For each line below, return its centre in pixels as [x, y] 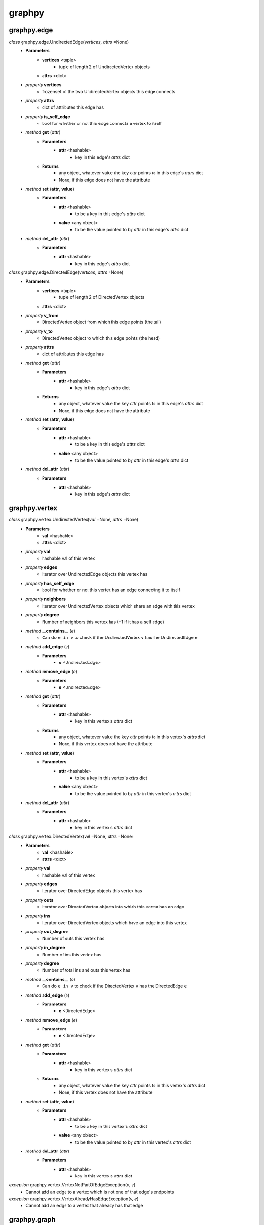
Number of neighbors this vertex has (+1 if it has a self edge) [103, 622]
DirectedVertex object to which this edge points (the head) [101, 338]
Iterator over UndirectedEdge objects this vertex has [95, 574]
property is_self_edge [48, 116]
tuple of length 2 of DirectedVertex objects [102, 297]
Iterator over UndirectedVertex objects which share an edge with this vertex [119, 606]
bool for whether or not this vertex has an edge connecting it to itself [111, 590]
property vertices [44, 85]
